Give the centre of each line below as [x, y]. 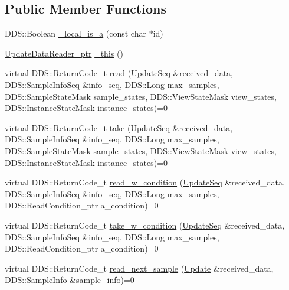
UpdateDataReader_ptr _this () [64, 53]
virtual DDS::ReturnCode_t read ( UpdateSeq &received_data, [119, 73]
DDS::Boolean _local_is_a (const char [75, 33]
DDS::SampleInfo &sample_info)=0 [70, 280]
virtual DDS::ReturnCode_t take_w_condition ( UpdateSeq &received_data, [145, 225]
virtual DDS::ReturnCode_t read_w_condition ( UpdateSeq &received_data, [145, 182]
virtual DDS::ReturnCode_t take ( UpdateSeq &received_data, [119, 127]
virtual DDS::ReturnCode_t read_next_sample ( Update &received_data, [139, 268]
